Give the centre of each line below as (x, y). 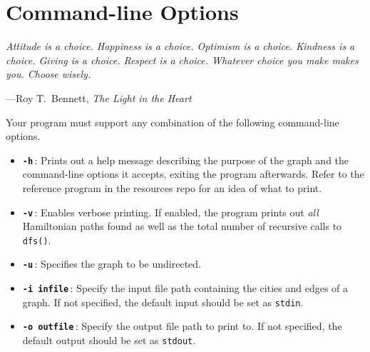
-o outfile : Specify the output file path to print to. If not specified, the (182, 326)
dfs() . (37, 240)
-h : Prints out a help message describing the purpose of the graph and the (186, 160)
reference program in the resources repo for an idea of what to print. (172, 187)
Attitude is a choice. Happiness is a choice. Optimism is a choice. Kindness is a (180, 46)
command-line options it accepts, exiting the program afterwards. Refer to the (193, 174)
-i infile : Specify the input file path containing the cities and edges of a (185, 288)
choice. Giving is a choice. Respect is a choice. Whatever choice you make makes (182, 60)
